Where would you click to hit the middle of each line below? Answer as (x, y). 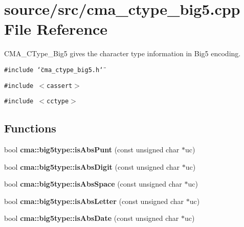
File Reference (56, 29)
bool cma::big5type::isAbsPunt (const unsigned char (92, 150)
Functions (30, 128)
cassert (60, 86)
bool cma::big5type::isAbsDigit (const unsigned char (92, 166)
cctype (58, 101)
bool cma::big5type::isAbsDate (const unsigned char (92, 218)
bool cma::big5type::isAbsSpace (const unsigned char (93, 184)
